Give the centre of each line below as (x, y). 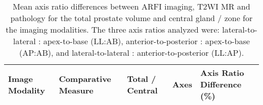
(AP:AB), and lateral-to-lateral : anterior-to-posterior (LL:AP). (131, 52)
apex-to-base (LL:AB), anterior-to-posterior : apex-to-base (146, 41)
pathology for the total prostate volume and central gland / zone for (131, 18)
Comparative (85, 78)
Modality (27, 90)
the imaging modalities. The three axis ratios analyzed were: (113, 29)
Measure (76, 90)
